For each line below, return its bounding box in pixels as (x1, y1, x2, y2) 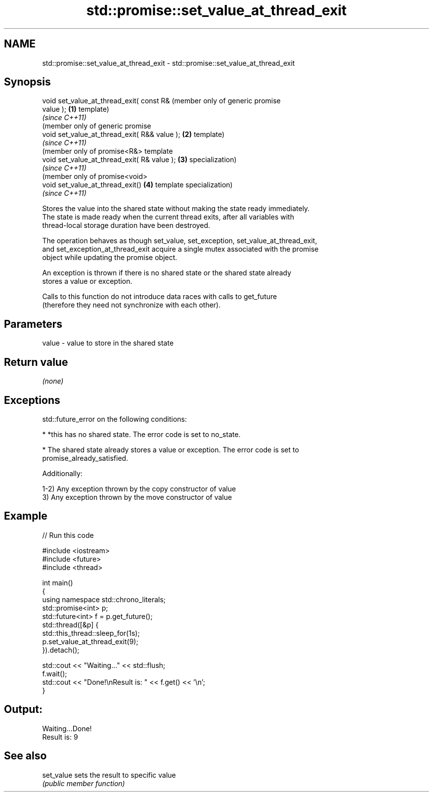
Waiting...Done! (42, 724, 92, 733)
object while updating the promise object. (42, 253, 177, 262)
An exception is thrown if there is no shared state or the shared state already (42, 268, 292, 277)
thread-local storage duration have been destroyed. (42, 221, 211, 230)
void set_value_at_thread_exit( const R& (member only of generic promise (42, 96, 281, 105)
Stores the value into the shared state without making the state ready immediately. (42, 204, 310, 213)
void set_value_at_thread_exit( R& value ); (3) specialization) (42, 155, 237, 164)
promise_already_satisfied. (42, 453, 129, 462)
